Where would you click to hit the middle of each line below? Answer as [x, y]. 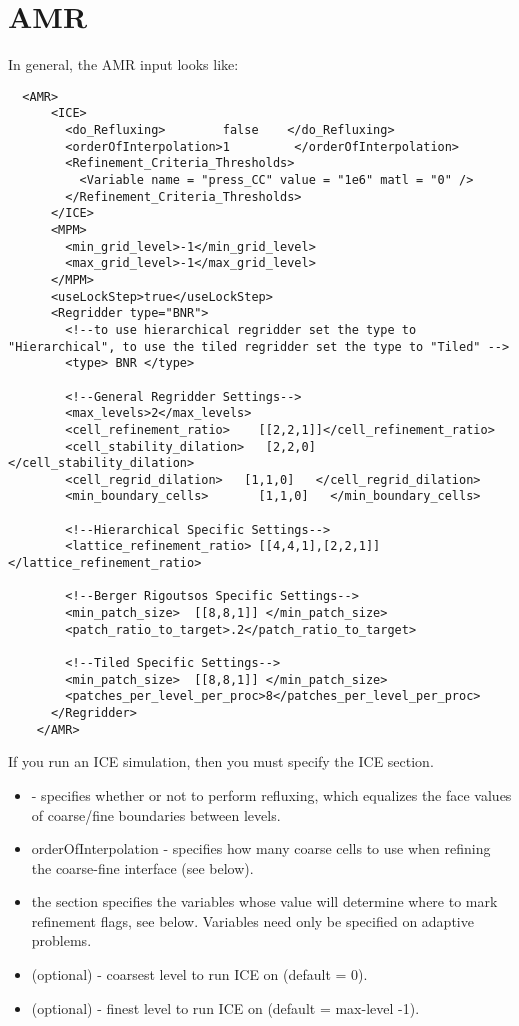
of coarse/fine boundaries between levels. [156, 814]
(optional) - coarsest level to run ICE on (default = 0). [199, 974]
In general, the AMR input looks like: [123, 64]
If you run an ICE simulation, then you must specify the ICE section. [221, 761]
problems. [61, 940]
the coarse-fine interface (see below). [142, 867]
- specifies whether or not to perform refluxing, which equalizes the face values [271, 794]
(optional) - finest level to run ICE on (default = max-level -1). [225, 1007]
